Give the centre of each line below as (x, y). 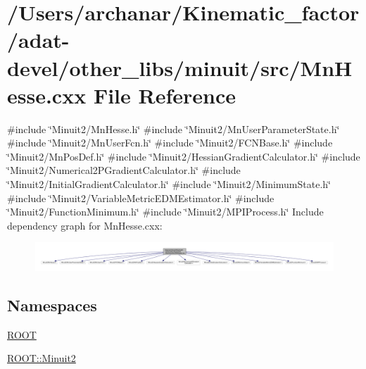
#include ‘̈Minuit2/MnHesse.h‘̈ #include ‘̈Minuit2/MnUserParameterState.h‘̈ (173, 129)
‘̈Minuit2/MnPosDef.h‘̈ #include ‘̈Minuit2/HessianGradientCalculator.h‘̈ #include (184, 156)
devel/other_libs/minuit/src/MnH (180, 67)
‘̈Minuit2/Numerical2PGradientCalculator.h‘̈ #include (124, 170)
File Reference (164, 95)
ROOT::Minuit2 (42, 358)
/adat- (38, 40)
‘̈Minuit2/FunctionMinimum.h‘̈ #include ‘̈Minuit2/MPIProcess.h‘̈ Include (165, 212)
